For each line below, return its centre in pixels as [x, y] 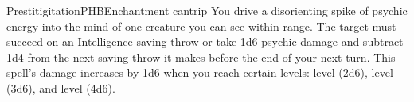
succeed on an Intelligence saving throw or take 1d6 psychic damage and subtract [205, 42]
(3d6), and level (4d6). [61, 87]
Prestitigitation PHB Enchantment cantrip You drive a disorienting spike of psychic [207, 10]
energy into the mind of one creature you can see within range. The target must [201, 26]
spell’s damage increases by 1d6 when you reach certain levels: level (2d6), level [200, 72]
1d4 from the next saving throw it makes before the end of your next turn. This [201, 57]
